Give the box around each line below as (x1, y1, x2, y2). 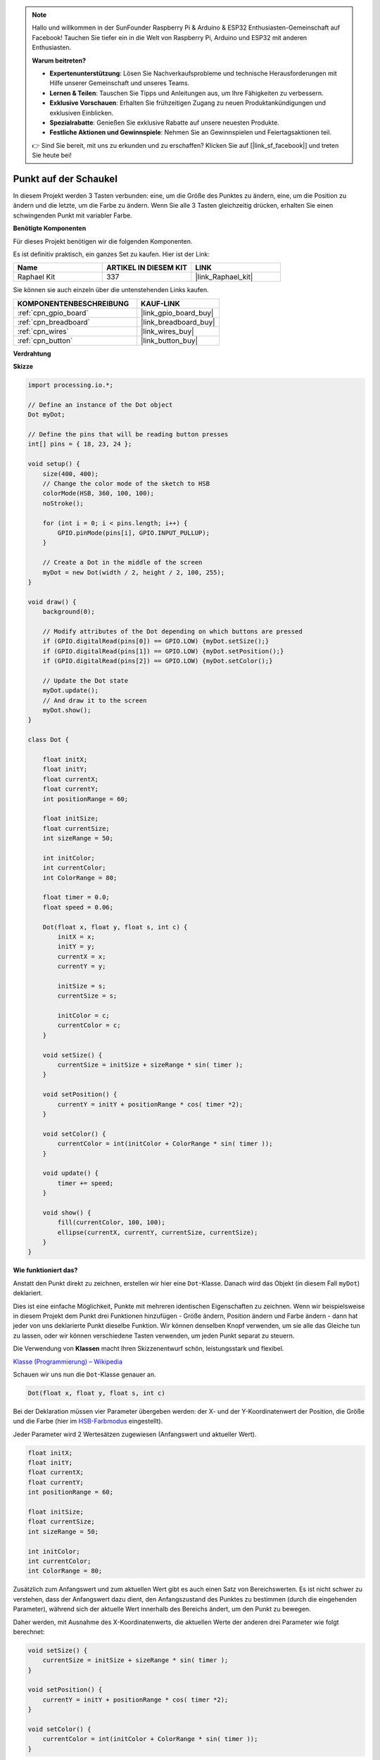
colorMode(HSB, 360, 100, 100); (42, 489, 155, 498)
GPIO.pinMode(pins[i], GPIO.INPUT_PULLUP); (57, 529, 210, 536)
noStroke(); (42, 499, 84, 507)
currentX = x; (57, 953, 106, 960)
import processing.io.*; (27, 381, 114, 389)
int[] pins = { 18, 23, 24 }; (27, 440, 132, 448)
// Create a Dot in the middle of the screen (42, 558, 203, 567)
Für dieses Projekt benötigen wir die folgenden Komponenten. (13, 237, 193, 246)
